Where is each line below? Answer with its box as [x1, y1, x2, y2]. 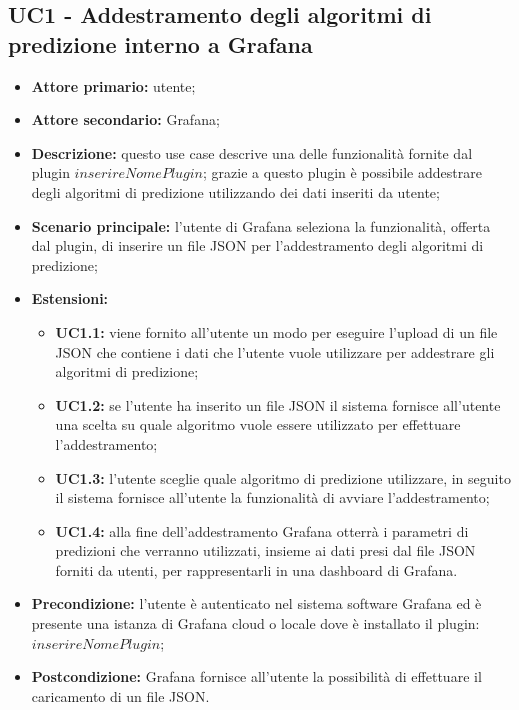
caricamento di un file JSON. [31, 685, 210, 706]
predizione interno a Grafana [8, 28, 313, 59]
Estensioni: [31, 288, 109, 309]
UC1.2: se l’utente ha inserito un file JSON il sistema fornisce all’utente [55, 394, 501, 415]
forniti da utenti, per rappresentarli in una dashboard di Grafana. [55, 559, 458, 580]
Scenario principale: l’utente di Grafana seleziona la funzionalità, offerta [31, 215, 491, 236]
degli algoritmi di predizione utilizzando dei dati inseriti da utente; [31, 181, 440, 202]
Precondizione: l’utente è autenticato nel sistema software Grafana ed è [31, 593, 482, 614]
